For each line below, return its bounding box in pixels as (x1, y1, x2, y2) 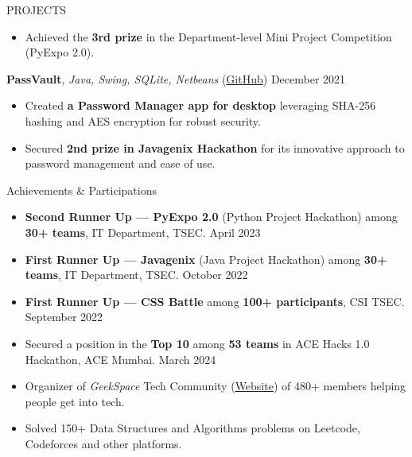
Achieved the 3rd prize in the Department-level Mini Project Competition (25, 28, 392, 45)
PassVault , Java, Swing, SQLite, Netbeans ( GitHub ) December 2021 (6, 70, 346, 87)
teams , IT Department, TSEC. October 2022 (25, 266, 248, 283)
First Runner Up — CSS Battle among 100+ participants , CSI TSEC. (25, 292, 405, 309)
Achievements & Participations (6, 181, 157, 198)
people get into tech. (25, 393, 125, 409)
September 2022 (25, 308, 103, 325)
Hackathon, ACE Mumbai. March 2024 (25, 350, 216, 367)
